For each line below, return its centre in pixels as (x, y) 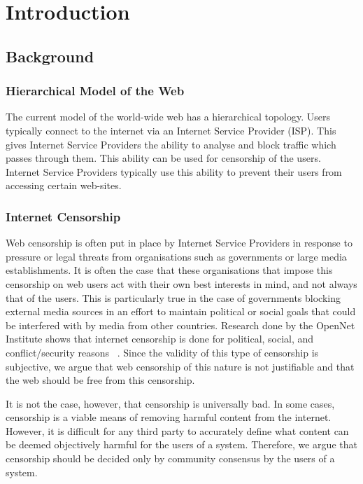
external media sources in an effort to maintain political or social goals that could (181, 311)
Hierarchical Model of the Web (95, 91)
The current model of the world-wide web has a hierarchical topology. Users (168, 117)
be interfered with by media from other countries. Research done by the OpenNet (180, 325)
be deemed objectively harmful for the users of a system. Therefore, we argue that (181, 444)
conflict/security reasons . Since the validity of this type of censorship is (162, 352)
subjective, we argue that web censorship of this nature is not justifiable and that (180, 366)
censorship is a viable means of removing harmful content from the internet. (169, 417)
